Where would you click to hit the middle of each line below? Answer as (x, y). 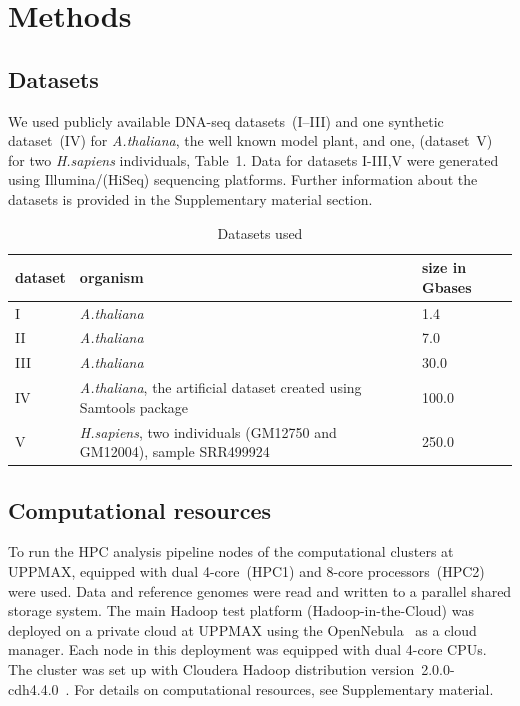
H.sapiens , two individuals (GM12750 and (208, 431)
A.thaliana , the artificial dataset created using (220, 387)
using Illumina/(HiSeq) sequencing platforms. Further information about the (243, 179)
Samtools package (134, 406)
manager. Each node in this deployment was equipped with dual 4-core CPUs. (247, 649)
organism (111, 276)
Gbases (447, 286)
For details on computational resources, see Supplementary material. (284, 688)
